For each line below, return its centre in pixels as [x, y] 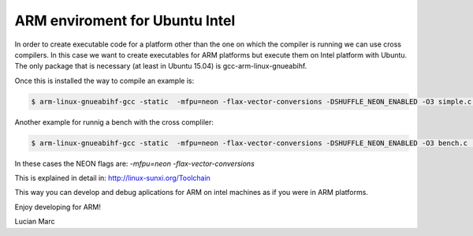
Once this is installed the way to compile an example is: [104, 81]
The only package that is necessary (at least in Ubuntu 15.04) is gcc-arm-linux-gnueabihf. [161, 66]
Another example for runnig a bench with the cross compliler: [114, 122]
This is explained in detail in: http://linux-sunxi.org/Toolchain [112, 178]
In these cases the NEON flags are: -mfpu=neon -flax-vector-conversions [135, 163]
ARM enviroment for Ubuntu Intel [125, 21]
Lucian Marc [35, 222]
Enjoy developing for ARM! [58, 207]
